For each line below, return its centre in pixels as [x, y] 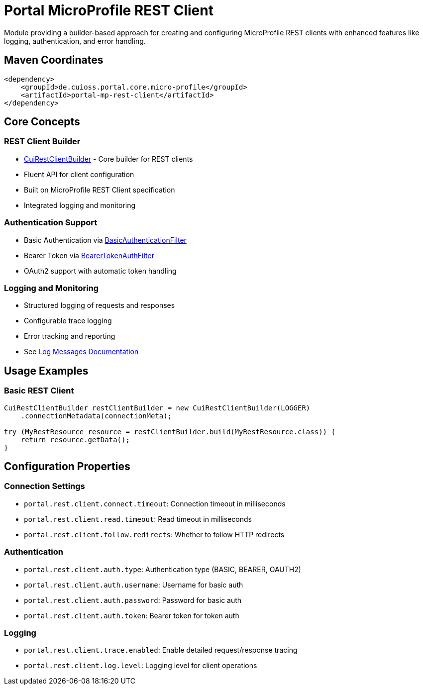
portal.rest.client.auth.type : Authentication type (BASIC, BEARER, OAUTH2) [162, 569]
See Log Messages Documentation [81, 352]
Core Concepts [42, 122]
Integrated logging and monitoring [80, 205]
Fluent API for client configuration [79, 174]
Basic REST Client [39, 391]
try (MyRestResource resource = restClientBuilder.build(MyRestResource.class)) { [170, 432]
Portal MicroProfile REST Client [109, 10]
